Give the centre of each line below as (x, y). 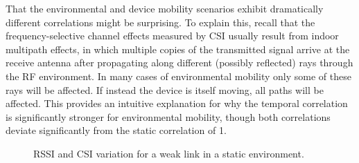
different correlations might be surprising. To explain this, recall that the (160, 22)
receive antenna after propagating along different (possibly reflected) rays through (179, 63)
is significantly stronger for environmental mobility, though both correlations (168, 116)
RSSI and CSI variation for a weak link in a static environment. (169, 153)
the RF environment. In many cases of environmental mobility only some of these (178, 76)
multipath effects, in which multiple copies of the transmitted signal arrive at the (178, 49)
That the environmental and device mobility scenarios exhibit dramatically (165, 8)
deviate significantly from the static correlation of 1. (116, 130)
